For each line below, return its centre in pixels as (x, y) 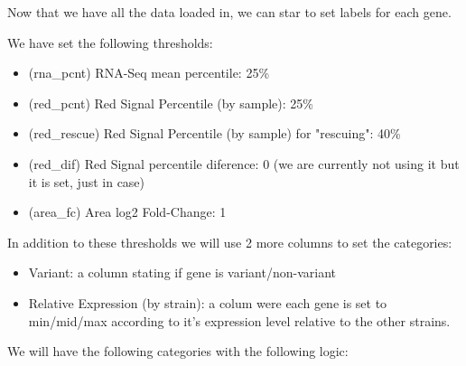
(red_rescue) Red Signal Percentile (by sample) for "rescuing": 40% (214, 133)
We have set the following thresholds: (110, 42)
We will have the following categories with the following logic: (178, 351)
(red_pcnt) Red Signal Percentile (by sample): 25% (171, 103)
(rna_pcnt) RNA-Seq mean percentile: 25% (149, 73)
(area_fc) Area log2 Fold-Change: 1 (127, 212)
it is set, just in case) (87, 181)
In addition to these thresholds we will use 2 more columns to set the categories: (230, 242)
